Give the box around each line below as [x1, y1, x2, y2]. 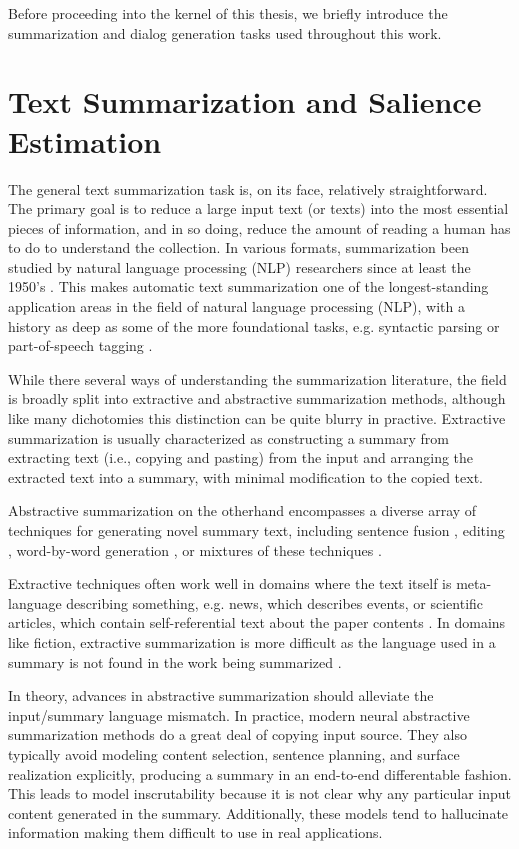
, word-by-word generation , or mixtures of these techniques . [8, 539, 382, 560]
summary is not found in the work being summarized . [8, 651, 342, 672]
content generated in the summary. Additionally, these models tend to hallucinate [8, 802, 509, 823]
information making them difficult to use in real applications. [8, 822, 383, 843]
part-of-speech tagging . [8, 335, 153, 356]
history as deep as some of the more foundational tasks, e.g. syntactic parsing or [8, 315, 500, 336]
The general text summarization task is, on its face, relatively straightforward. [8, 178, 488, 199]
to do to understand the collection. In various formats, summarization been [8, 237, 469, 258]
